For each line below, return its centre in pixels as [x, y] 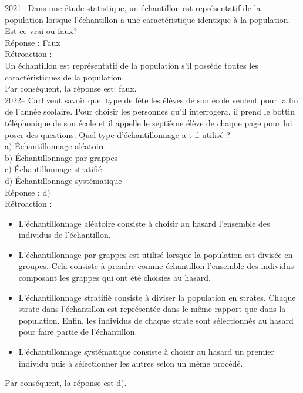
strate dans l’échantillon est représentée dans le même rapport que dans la [152, 309]
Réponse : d [26, 192]
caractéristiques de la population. [65, 77]
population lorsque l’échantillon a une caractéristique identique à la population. [148, 19]
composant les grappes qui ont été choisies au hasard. [115, 278]
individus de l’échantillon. [65, 235]
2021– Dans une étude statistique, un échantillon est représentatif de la [133, 8]
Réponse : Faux [33, 42]
